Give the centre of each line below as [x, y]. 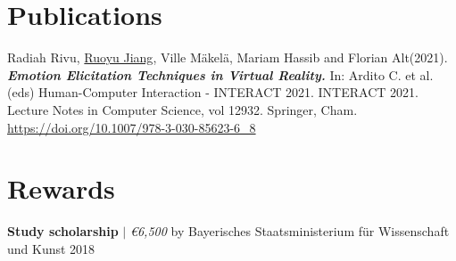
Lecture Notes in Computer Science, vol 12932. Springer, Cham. [182, 109]
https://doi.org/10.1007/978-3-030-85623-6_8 [132, 127]
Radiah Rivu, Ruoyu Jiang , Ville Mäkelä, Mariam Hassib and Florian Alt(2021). [228, 57]
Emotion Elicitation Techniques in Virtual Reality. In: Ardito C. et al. [220, 74]
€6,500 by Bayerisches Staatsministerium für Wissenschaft [290, 231]
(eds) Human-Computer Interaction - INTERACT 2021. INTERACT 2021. [213, 92]
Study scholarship [63, 231]
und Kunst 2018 [51, 248]
